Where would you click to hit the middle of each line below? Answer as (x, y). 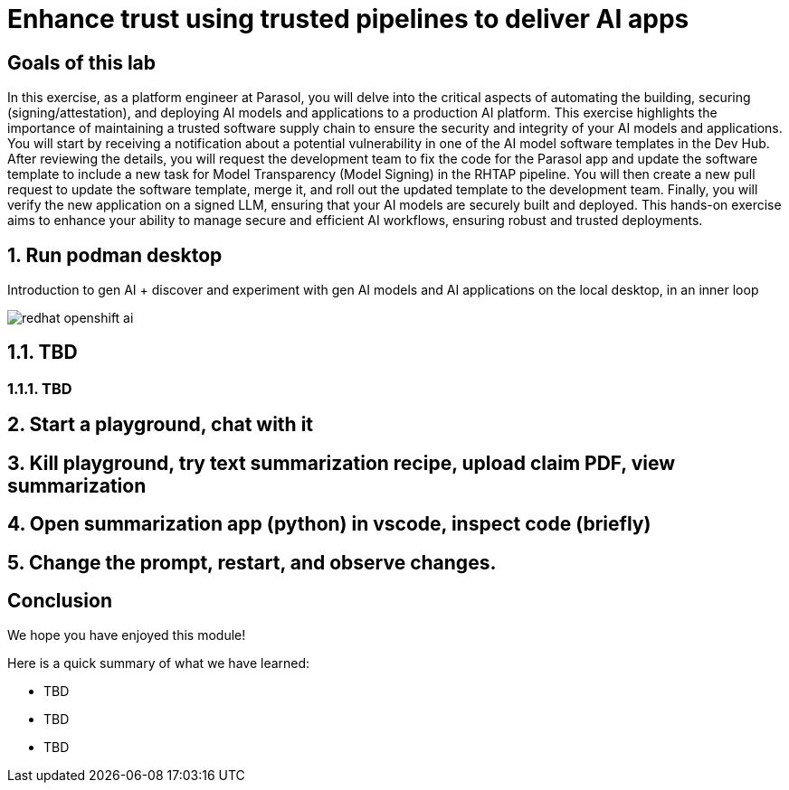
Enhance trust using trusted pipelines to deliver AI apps (348, 19)
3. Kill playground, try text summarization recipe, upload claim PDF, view (342, 463)
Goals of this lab (82, 62)
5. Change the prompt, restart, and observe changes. (252, 562)
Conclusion (60, 600)
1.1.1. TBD (40, 388)
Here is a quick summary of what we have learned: (159, 663)
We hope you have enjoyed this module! (127, 635)
